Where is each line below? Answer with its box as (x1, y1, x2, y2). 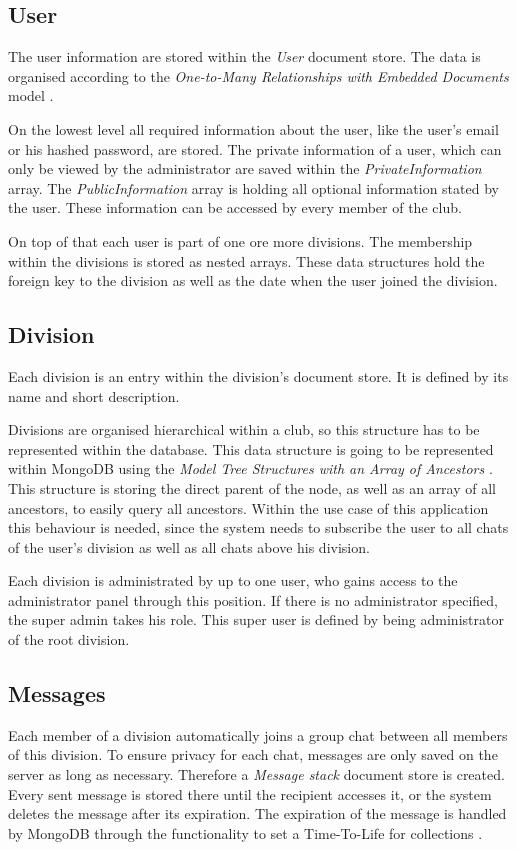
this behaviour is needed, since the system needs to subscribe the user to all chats (8, 517, 509, 538)
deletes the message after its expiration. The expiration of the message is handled (8, 803, 507, 824)
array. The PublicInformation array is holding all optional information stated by (8, 177, 499, 198)
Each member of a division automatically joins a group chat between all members (8, 724, 508, 745)
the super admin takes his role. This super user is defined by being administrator (8, 609, 504, 630)
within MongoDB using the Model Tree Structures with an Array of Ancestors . (8, 458, 493, 479)
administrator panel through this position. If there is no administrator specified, (8, 589, 498, 610)
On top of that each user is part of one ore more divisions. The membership (8, 230, 473, 251)
